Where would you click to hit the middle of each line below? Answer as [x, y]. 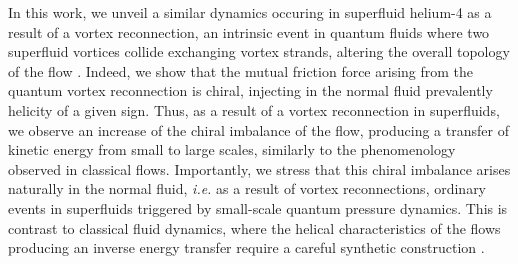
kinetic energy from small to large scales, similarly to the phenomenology [232, 149]
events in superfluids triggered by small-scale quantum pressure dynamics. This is [258, 207]
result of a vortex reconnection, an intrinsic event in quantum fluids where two [249, 31]
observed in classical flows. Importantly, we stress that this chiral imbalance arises [259, 168]
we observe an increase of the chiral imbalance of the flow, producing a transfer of [258, 129]
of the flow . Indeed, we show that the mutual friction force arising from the [241, 70]
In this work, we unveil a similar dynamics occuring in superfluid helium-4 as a [250, 12]
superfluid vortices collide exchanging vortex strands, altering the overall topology [259, 51]
